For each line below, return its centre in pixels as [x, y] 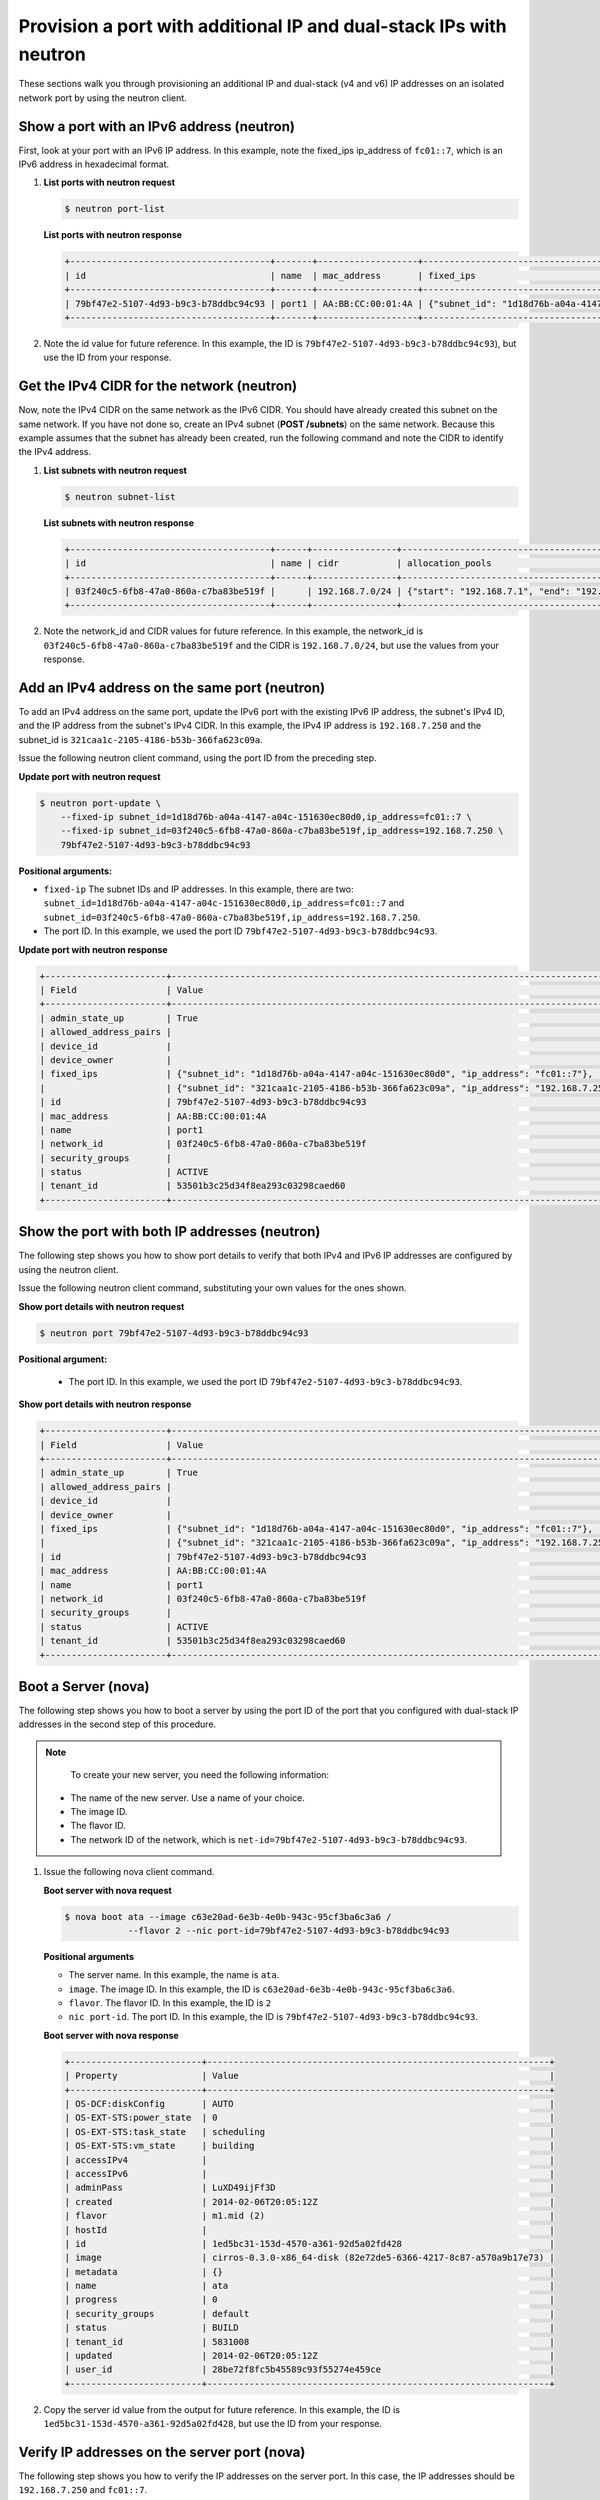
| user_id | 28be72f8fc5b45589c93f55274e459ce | [309, 2369]
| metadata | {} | [309, 2271]
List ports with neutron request [109, 182]
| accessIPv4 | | [309, 2159]
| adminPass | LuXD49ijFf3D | [309, 2188]
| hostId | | [309, 2229]
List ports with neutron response [113, 235]
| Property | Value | [309, 2076]
